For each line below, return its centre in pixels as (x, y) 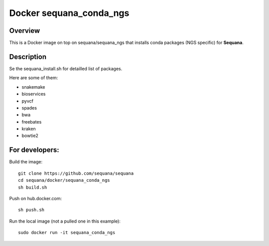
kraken (29, 129)
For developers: (34, 150)
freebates (32, 122)
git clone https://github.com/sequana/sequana (76, 173)
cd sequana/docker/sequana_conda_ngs (64, 180)
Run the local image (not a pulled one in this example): (65, 221)
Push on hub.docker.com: (36, 198)
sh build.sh (33, 187)
